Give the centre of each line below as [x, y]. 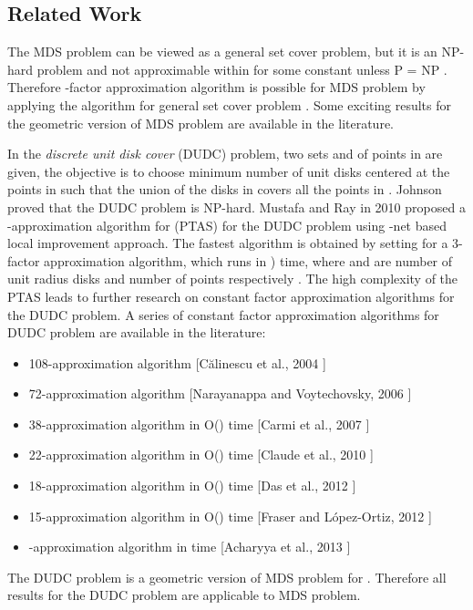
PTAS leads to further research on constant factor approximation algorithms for [231, 296]
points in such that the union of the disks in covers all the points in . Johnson [225, 189]
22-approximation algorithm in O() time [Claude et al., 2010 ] [201, 455]
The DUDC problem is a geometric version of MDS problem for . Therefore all [227, 577]
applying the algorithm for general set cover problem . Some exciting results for [230, 104]
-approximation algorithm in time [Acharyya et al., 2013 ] [190, 547]
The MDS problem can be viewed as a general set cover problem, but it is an [222, 52]
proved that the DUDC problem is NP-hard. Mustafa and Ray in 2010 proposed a [236, 207]
